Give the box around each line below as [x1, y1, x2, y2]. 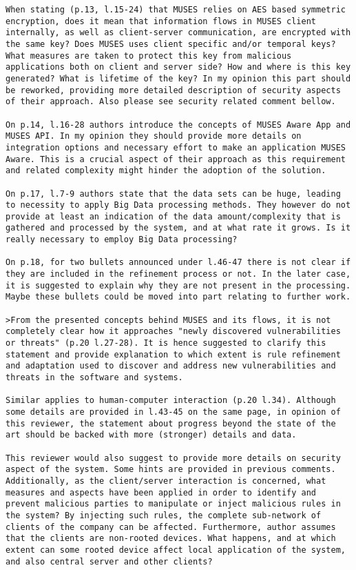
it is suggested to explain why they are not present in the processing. [6, 280, 351, 291]
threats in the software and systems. [6, 373, 183, 382]
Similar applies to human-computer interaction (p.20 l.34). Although [6, 395, 336, 406]
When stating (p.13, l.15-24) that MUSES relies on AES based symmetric [6, 5, 346, 14]
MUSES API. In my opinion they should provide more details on [6, 131, 302, 141]
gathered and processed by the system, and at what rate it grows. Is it [6, 223, 351, 233]
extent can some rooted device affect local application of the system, [6, 544, 346, 555]
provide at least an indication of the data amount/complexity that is [6, 211, 341, 222]
